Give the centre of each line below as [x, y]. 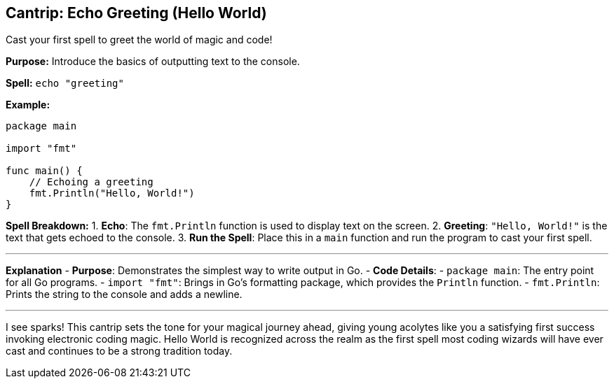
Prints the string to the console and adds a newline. [124, 294]
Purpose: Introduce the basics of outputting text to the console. [153, 62]
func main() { [44, 171]
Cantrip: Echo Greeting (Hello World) [136, 13]
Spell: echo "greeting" [65, 83]
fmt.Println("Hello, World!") [112, 193]
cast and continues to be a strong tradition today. [119, 351]
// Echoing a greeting [91, 182]
